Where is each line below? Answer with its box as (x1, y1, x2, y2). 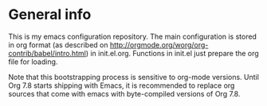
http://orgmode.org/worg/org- (109, 40, 209, 49)
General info (8, 6, 92, 24)
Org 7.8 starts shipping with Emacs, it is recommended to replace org (8, 81, 235, 90)
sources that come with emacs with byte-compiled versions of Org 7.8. (8, 89, 241, 98)
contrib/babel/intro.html (8, 48, 86, 58)
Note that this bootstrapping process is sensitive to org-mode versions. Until (8, 72, 259, 81)
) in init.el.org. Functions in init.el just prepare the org (85, 48, 259, 58)
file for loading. (8, 57, 58, 66)
